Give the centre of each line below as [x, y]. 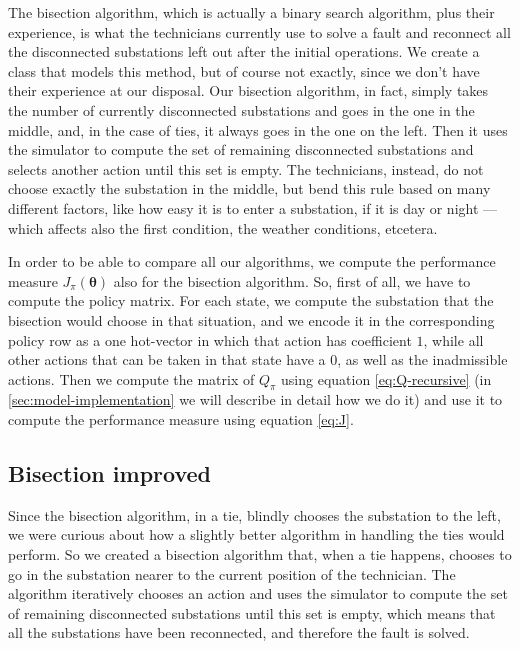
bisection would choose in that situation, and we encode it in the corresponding [251, 319]
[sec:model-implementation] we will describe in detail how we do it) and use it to [255, 399]
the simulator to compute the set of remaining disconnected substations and [241, 149]
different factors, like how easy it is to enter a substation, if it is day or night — [253, 207]
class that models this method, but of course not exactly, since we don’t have [244, 70]
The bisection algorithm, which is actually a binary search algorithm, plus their [251, 12]
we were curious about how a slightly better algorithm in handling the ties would [256, 534]
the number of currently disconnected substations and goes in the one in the [241, 109]
